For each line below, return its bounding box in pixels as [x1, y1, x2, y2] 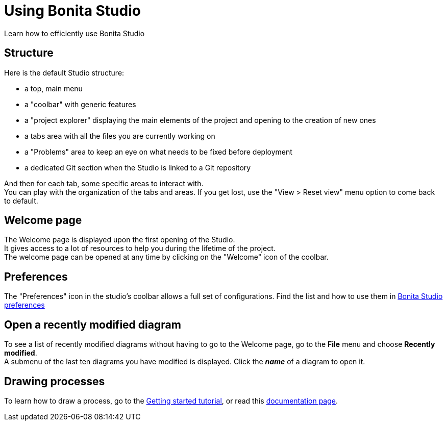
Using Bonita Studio [4, 2, 141, 19]
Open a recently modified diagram [4, 318, 181, 331]
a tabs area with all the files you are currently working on [24, 131, 215, 140]
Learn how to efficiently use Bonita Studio [4, 29, 145, 38]
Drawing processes [4, 374, 105, 388]
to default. [4, 196, 38, 205]
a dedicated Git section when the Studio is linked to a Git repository [24, 163, 251, 172]
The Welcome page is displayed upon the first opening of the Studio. [4, 235, 235, 244]
